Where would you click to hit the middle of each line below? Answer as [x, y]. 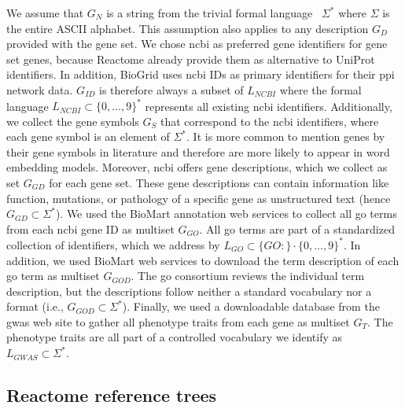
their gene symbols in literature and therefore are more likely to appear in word [198, 151]
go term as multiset [53, 276]
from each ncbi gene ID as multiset [90, 228]
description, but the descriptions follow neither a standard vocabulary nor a [189, 291]
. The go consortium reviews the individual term [248, 276]
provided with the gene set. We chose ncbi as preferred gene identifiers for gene [197, 44]
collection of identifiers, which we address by [113, 244]
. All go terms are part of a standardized [297, 228]
